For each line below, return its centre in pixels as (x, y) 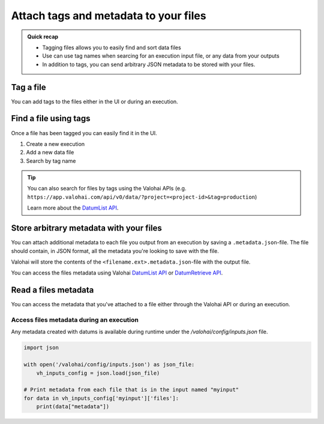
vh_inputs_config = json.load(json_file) (98, 373)
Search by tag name (51, 161)
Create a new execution (55, 144)
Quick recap (43, 37)
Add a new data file (50, 153)
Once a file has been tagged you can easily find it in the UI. (84, 133)
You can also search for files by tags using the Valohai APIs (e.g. (107, 189)
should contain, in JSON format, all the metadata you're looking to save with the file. (115, 251)
